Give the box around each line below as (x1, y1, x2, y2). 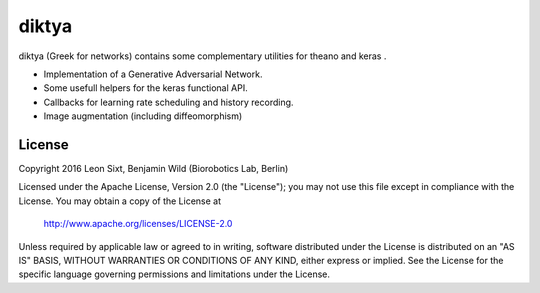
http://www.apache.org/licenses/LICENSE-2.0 (43, 218, 233, 230)
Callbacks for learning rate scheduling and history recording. (43, 96, 294, 108)
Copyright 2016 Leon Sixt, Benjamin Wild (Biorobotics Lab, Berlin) (18, 163, 289, 175)
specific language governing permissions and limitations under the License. (18, 268, 330, 280)
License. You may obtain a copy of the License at (18, 195, 222, 207)
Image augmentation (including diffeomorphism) (43, 110, 243, 122)
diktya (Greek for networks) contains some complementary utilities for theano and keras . (18, 50, 387, 62)
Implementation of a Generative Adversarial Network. (43, 68, 263, 80)
